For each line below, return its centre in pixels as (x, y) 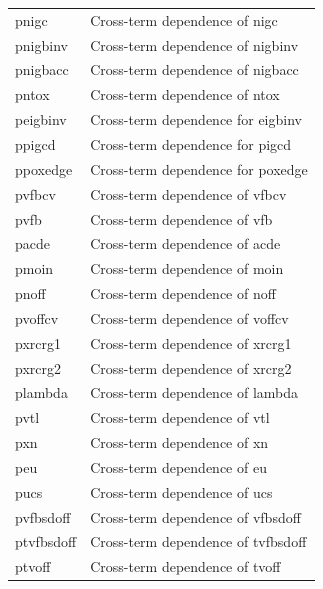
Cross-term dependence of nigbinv (194, 44)
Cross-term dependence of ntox (185, 94)
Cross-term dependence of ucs (181, 491)
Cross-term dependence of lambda (194, 392)
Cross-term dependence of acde (185, 243)
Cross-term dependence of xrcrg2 (191, 367)
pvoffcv (37, 317)
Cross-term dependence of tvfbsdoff (198, 541)
